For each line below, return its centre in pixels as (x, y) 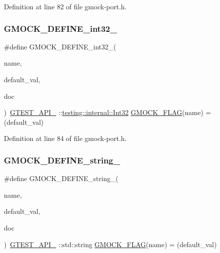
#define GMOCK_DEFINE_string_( (61, 178)
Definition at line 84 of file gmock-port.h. (65, 138)
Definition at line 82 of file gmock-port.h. (65, 6)
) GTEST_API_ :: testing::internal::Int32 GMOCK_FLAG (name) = (108, 112)
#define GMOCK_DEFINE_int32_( (60, 46)
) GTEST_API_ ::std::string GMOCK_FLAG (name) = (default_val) (110, 244)
